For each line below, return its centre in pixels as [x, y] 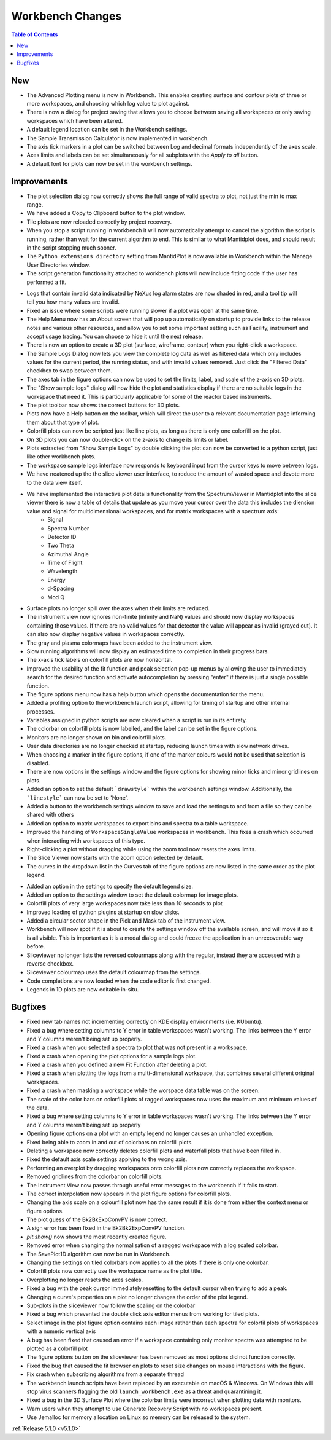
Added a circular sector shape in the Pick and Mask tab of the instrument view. [126, 921]
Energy [56, 580]
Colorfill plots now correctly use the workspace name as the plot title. [114, 1271]
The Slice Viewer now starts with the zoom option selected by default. [115, 858]
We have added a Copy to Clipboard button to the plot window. [106, 213]
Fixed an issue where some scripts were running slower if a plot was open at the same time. [143, 310]
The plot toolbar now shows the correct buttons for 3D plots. [103, 405]
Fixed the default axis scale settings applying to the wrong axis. [107, 1159]
